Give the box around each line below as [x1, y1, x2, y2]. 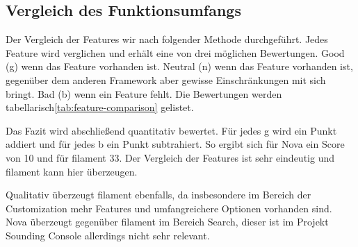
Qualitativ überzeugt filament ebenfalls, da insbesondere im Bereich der [6, 187, 311, 202]
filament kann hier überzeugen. [6, 164, 138, 178]
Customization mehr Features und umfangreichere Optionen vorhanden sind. [6, 201, 332, 215]
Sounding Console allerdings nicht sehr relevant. [6, 228, 210, 242]
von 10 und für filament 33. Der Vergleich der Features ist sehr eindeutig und [6, 150, 334, 164]
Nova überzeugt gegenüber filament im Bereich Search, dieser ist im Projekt [6, 214, 329, 229]
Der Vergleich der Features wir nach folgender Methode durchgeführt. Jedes [6, 32, 328, 46]
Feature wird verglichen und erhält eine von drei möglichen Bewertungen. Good [6, 45, 345, 60]
